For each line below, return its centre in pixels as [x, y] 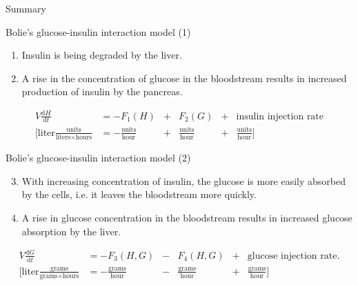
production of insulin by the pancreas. [102, 91]
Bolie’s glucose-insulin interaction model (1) [98, 31]
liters [63, 138]
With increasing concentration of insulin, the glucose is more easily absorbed [184, 180]
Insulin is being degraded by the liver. [102, 55]
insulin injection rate [280, 116]
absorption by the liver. [71, 231]
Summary [26, 8]
